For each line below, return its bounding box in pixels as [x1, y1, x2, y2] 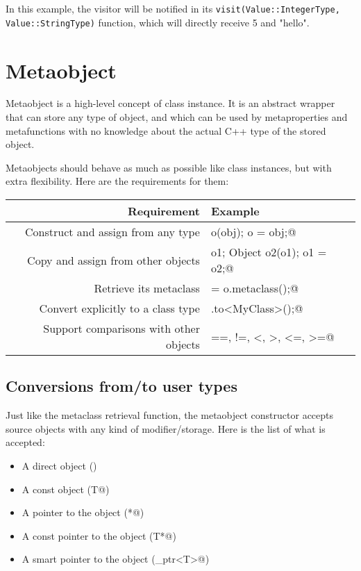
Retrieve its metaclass [94, 280, 200, 296]
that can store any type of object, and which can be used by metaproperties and [6, 110, 348, 124]
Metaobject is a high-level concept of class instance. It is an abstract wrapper [6, 96, 335, 110]
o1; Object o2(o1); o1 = [210, 244, 327, 260]
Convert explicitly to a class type [39, 300, 200, 316]
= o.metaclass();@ [210, 280, 299, 296]
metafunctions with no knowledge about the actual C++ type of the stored [6, 123, 326, 138]
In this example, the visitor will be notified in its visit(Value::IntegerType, [6, 1, 340, 15]
